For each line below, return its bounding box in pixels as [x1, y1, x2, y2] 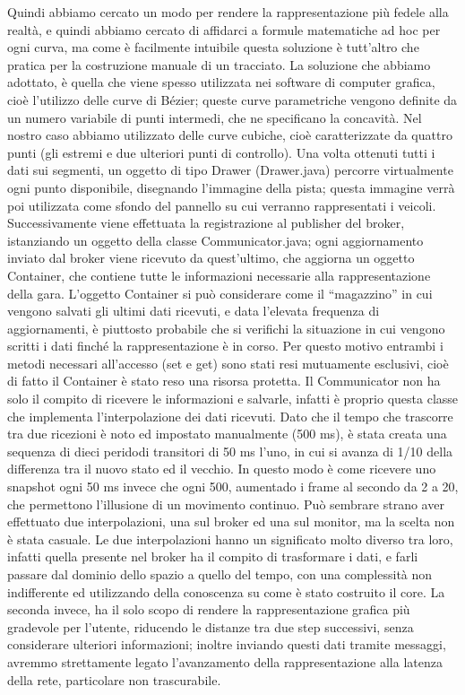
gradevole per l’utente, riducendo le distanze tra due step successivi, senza [7, 617, 414, 636]
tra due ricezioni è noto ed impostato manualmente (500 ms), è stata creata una [7, 424, 447, 443]
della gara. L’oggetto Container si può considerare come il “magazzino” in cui [7, 283, 433, 302]
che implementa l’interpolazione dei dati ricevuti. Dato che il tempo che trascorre [7, 406, 453, 425]
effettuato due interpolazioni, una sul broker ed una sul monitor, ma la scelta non [7, 512, 455, 531]
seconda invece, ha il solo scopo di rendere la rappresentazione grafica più [7, 600, 410, 619]
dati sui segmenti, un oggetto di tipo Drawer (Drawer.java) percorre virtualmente [7, 161, 453, 179]
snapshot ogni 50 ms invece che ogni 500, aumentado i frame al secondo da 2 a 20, [7, 477, 459, 496]
